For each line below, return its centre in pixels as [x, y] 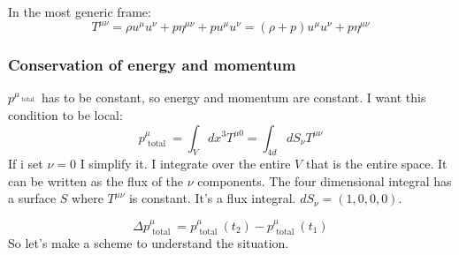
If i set [26, 164]
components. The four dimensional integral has [325, 180]
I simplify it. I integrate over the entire [185, 164]
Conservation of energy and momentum [152, 65]
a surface [32, 198]
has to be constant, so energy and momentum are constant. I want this [234, 97]
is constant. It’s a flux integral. [212, 198]
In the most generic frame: [80, 11]
